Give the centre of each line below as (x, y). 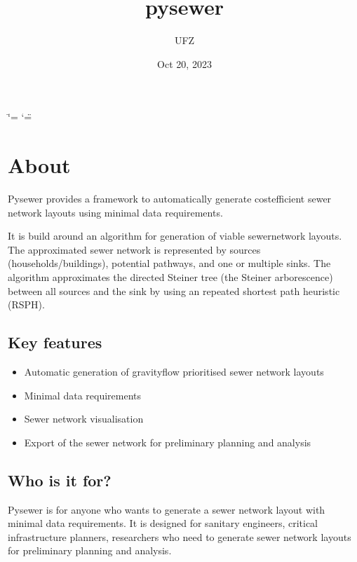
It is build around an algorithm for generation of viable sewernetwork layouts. (175, 236)
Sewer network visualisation (84, 419)
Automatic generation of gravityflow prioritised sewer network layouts (174, 371)
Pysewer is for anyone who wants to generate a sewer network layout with (167, 509)
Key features (55, 342)
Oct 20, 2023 (184, 63)
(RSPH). (26, 304)
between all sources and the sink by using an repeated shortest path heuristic (174, 290)
